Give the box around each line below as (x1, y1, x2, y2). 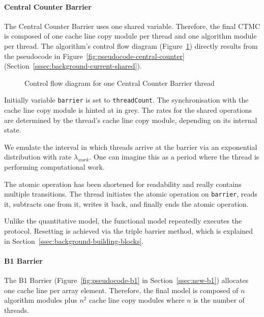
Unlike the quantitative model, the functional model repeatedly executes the (4, 215, 242, 226)
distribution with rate (4, 151, 72, 162)
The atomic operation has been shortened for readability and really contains (4, 178, 242, 189)
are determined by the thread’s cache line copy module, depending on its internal (4, 114, 257, 125)
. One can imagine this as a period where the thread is (89, 151, 259, 162)
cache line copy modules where (89, 295, 185, 305)
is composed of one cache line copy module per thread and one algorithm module (4, 30, 257, 41)
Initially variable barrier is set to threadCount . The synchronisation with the (4, 94, 249, 105)
